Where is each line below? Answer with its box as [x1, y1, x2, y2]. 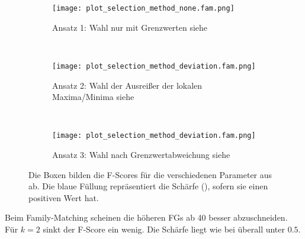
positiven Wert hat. [28, 191, 99, 204]
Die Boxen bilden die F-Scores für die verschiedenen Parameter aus [28, 168, 272, 180]
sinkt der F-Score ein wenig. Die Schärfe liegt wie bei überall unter [43, 222, 285, 235]
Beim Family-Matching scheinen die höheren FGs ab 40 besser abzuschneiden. [5, 211, 288, 224]
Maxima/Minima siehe [52, 91, 134, 103]
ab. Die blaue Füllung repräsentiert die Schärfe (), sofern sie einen [28, 180, 268, 192]
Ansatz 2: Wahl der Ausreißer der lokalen [52, 79, 203, 91]
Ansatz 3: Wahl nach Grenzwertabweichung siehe [52, 148, 230, 160]
